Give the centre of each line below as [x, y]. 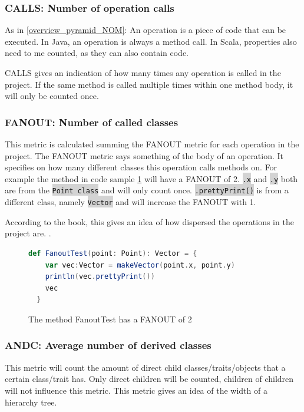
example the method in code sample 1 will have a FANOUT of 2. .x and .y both [151, 178]
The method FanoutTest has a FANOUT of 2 [110, 319]
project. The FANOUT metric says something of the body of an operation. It [144, 155]
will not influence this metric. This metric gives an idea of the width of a [136, 390]
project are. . [28, 233]
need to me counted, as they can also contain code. [97, 53]
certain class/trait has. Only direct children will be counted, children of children [149, 379]
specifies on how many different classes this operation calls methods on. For [141, 167]
